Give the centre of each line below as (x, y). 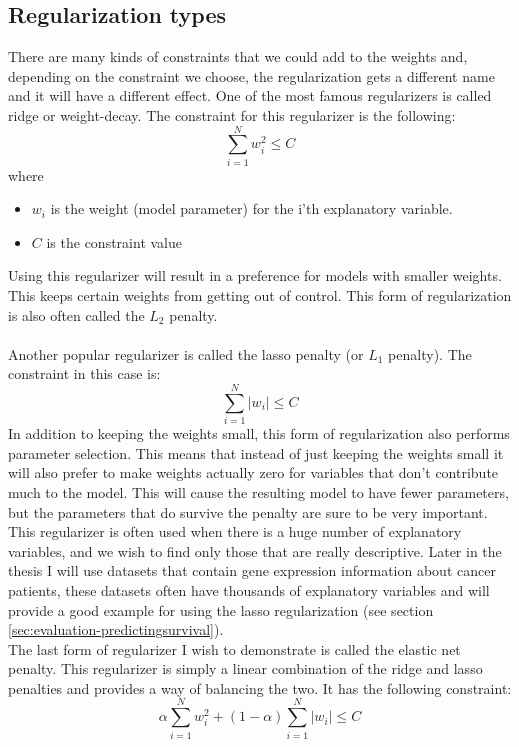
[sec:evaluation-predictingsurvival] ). (116, 629)
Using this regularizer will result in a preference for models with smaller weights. (255, 275)
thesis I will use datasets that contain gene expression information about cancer (252, 570)
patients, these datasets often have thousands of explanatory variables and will (249, 589)
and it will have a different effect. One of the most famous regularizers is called (250, 95)
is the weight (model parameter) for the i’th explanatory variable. (251, 208)
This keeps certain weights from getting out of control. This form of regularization (260, 295)
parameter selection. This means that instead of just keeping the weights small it (256, 452)
